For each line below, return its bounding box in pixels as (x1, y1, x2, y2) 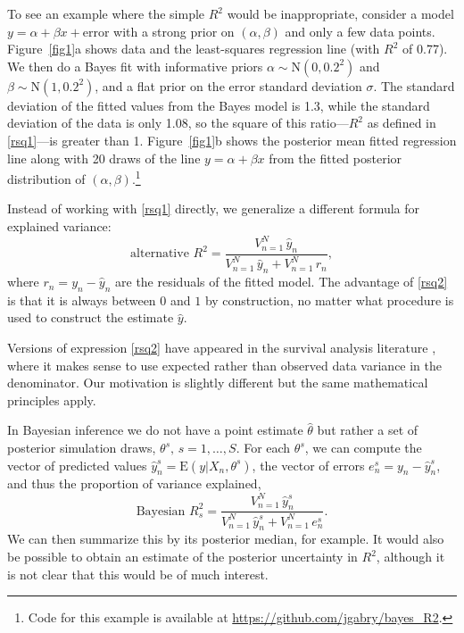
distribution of (7, 169, 86, 187)
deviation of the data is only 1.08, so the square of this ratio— (7, 113, 349, 132)
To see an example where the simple (7, 4, 205, 22)
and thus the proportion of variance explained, (7, 474, 261, 493)
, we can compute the (304, 438, 422, 457)
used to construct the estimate (7, 308, 174, 327)
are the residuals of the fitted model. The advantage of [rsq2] (115, 272, 448, 291)
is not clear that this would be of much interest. (7, 564, 269, 583)
